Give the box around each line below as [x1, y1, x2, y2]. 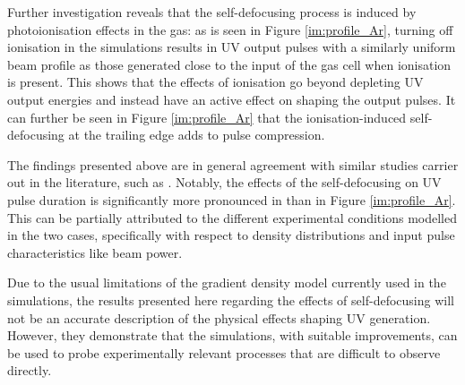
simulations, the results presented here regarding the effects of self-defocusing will [7, 290, 454, 309]
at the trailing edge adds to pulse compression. [68, 125, 325, 144]
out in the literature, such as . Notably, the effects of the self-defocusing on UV [7, 173, 442, 192]
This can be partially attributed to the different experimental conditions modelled [7, 208, 458, 227]
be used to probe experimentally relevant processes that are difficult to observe [7, 343, 441, 362]
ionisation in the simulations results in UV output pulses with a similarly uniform [7, 38, 456, 56]
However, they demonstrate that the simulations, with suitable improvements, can [7, 326, 458, 345]
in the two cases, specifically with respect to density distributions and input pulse [7, 226, 455, 244]
